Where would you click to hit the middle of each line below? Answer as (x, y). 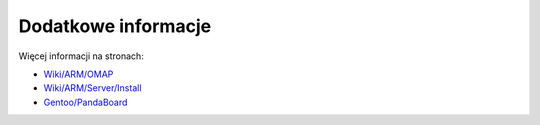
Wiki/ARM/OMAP (78, 74)
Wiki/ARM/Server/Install (92, 88)
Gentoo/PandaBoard (85, 102)
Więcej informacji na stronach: (81, 56)
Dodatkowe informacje (115, 26)
